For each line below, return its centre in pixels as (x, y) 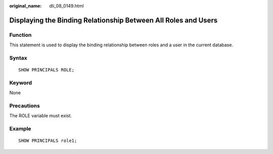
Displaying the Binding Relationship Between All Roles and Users (113, 20)
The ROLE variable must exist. (41, 116)
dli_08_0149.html (66, 6)
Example (20, 129)
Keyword (21, 83)
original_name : (26, 6)
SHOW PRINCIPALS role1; (48, 141)
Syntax (18, 58)
